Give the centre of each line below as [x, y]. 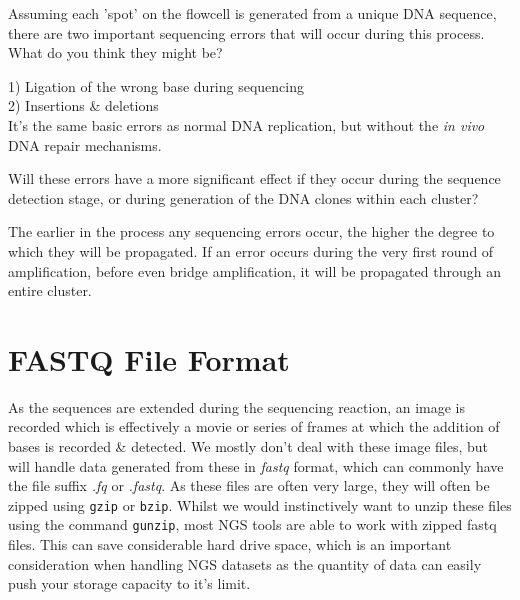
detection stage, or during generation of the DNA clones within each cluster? [243, 197]
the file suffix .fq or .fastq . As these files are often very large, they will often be [249, 485]
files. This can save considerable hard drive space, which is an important [230, 544]
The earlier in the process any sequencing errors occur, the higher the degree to [251, 231]
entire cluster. [50, 290]
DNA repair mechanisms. [85, 144]
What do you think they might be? [115, 52]
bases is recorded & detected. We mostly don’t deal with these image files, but [248, 446]
